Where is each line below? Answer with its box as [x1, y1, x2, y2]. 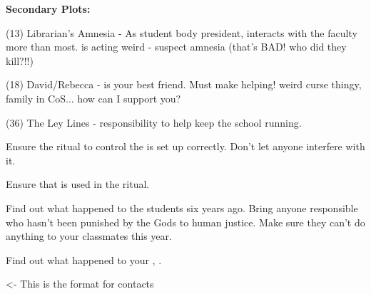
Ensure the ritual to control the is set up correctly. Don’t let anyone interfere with [6, 139, 365, 154]
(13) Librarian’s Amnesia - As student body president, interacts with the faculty [6, 25, 357, 40]
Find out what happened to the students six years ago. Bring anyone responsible [6, 200, 358, 215]
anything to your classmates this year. [6, 229, 172, 243]
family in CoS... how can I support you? [6, 90, 181, 105]
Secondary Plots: [6, 1, 91, 16]
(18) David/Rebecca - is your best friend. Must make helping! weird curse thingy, [6, 77, 362, 92]
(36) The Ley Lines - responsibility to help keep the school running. [6, 115, 302, 130]
